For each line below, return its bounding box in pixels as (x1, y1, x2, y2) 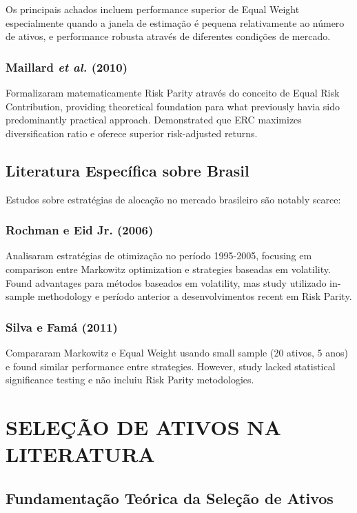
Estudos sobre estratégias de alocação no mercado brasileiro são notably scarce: (6, 192, 341, 206)
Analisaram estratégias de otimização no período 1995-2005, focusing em (6, 248, 312, 263)
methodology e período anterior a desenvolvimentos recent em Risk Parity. (37, 289, 352, 303)
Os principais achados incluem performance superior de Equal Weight (6, 2, 300, 16)
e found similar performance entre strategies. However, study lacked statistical (6, 359, 336, 373)
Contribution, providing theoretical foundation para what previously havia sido (6, 99, 340, 113)
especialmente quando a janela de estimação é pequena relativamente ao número (6, 15, 345, 30)
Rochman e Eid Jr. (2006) (6, 221, 154, 239)
